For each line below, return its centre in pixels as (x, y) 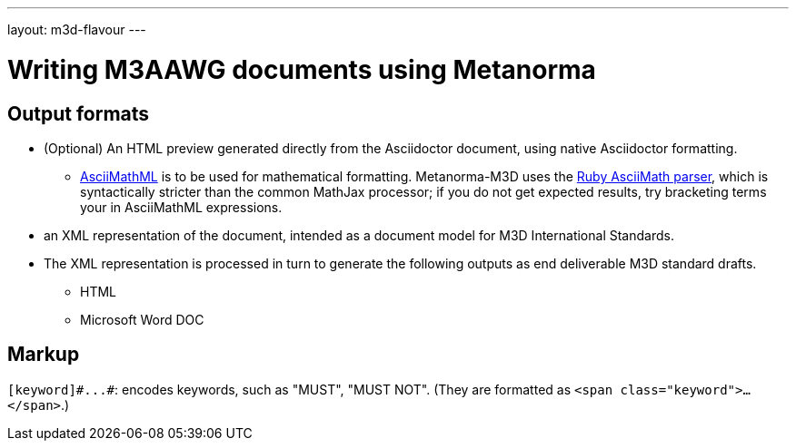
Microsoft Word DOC (142, 319)
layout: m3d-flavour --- (77, 29)
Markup (44, 355)
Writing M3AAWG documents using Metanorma (302, 69)
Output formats (79, 113)
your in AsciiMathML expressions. (181, 207)
